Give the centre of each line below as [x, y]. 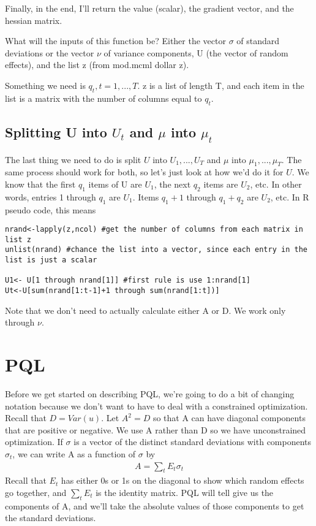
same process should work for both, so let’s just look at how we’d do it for [144, 172]
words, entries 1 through [51, 196]
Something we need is [45, 85]
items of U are [115, 184]
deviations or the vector [50, 52]
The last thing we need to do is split [73, 159]
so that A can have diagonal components [229, 418]
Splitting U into [56, 131]
